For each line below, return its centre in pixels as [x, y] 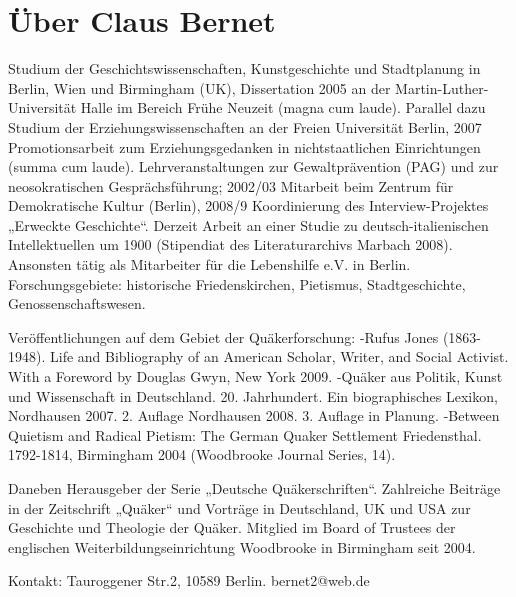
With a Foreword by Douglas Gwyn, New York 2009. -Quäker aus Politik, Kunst [255, 376]
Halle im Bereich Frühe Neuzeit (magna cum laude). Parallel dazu [283, 107]
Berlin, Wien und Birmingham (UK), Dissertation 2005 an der [199, 87]
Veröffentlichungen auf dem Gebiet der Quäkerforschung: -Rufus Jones [223, 336]
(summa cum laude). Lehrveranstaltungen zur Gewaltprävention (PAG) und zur [253, 166]
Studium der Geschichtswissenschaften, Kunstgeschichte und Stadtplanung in [244, 68]
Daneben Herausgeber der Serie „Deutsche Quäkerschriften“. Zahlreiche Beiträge [254, 488]
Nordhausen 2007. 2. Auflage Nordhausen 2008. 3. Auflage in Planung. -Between [254, 415]
